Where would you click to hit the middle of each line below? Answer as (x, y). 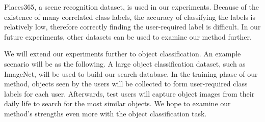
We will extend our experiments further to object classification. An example (123, 54)
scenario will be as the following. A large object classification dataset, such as (125, 63)
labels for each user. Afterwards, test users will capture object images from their (129, 93)
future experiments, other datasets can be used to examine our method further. (128, 36)
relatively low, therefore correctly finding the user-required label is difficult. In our (132, 27)
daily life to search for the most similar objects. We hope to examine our (117, 103)
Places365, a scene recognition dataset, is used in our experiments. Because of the (131, 7)
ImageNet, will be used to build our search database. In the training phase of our (131, 73)
